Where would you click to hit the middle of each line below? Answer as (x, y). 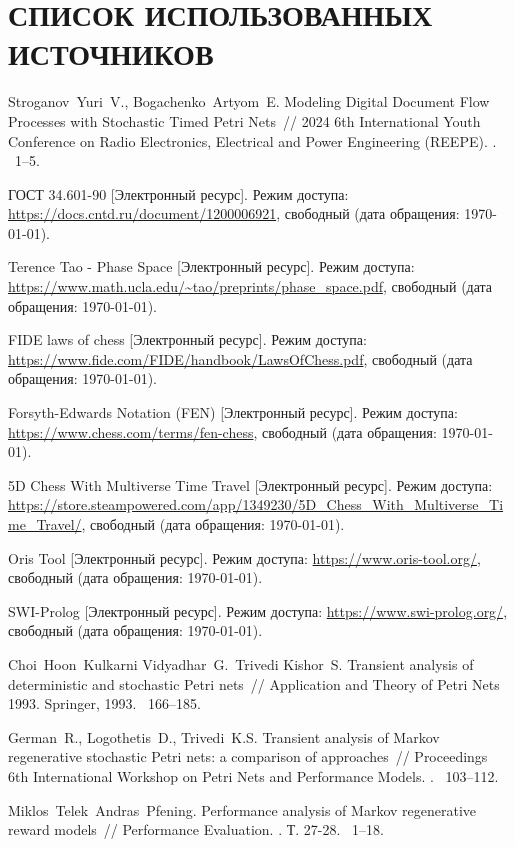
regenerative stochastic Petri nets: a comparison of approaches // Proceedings (248, 756)
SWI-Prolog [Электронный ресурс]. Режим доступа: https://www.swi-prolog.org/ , (258, 610)
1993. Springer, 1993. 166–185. (104, 703)
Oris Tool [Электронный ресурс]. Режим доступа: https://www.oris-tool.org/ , (244, 557)
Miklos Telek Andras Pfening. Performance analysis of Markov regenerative (242, 809)
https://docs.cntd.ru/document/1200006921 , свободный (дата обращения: (234, 213)
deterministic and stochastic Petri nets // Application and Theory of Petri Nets (254, 683)
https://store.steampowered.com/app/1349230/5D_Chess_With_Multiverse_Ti (256, 504)
